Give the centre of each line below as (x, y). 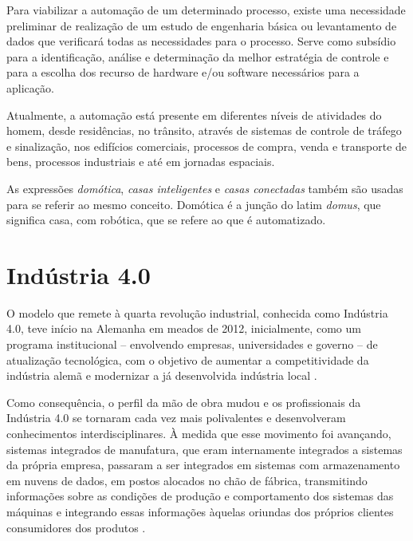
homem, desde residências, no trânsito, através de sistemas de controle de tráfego (204, 130)
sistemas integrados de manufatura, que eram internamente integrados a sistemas (205, 449)
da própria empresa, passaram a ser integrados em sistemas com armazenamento (203, 465)
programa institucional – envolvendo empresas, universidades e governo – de (192, 344)
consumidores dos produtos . (76, 527)
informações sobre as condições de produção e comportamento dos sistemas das (200, 496)
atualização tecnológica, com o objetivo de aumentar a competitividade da (188, 359)
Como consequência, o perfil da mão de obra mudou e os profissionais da (184, 402)
